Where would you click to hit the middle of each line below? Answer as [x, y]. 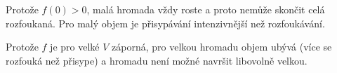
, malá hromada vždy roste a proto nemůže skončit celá [206, 9]
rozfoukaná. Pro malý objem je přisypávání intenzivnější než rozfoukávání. [165, 23]
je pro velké [75, 47]
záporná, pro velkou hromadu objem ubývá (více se [222, 47]
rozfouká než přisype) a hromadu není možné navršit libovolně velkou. [157, 60]
